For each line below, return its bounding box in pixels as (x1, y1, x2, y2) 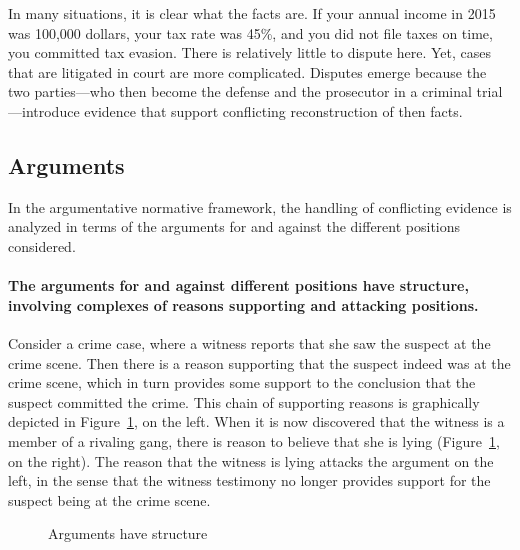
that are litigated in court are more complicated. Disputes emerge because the (8, 61, 487, 82)
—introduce (8, 100, 80, 121)
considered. (8, 235, 76, 256)
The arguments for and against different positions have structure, (8, 275, 469, 296)
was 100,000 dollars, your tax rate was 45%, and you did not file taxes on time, (8, 22, 493, 43)
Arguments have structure (48, 523, 208, 544)
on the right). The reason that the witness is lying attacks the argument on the (8, 450, 494, 471)
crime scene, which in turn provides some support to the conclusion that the (8, 372, 476, 393)
